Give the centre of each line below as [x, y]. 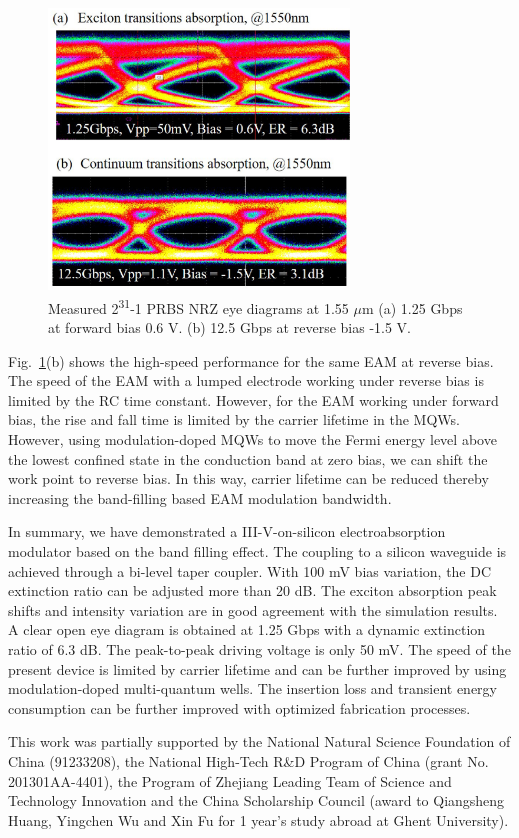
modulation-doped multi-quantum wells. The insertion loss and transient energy [252, 688]
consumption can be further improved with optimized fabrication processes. [239, 707]
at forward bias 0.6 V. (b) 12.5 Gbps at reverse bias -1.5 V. [229, 327]
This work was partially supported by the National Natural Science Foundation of [259, 741]
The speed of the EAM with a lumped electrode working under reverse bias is [246, 380]
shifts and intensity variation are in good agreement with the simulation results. [253, 609]
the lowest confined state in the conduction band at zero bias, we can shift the [248, 458]
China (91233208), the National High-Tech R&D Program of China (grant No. [248, 760]
